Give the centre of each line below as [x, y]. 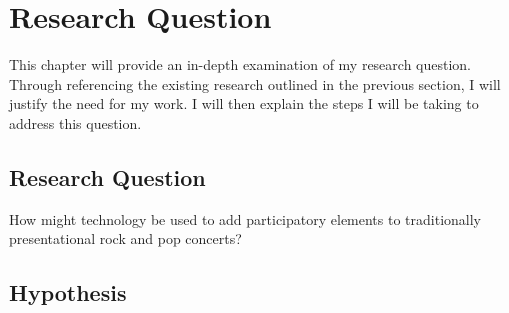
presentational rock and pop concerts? [125, 238]
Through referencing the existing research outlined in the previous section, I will [255, 83]
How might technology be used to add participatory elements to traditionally [245, 218]
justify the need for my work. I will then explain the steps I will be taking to [244, 103]
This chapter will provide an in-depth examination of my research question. [240, 64]
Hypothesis [68, 292]
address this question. [75, 122]
